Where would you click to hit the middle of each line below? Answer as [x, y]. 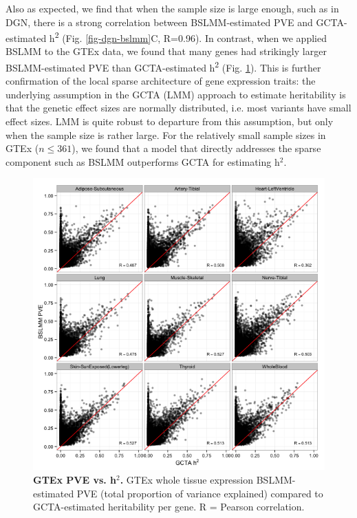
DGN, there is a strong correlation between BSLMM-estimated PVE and [159, 22]
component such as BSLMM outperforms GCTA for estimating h [143, 161]
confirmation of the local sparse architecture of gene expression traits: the [161, 81]
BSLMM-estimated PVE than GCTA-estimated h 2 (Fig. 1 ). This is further [163, 66]
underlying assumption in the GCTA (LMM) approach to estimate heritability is [176, 94]
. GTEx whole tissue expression [187, 480]
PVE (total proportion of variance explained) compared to [200, 493]
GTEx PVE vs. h [75, 480]
